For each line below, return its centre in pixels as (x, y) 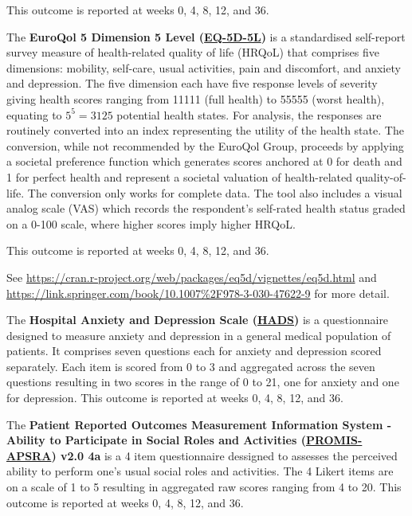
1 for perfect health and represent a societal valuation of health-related (179, 176)
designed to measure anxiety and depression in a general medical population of (199, 335)
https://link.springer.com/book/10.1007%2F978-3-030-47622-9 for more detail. (198, 293)
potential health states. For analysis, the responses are (249, 114)
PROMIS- (334, 440)
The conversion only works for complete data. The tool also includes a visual (215, 192)
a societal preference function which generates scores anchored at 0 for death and (204, 161)
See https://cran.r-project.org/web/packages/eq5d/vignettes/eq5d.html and (192, 277)
